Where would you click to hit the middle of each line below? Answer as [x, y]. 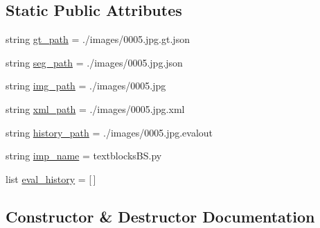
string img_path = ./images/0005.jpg [86, 86]
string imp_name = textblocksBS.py [84, 156]
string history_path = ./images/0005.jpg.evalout [109, 132]
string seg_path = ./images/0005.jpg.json [94, 62]
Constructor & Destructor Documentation [160, 216]
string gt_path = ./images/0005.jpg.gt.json [98, 39]
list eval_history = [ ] [51, 178]
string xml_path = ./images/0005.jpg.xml [95, 108]
